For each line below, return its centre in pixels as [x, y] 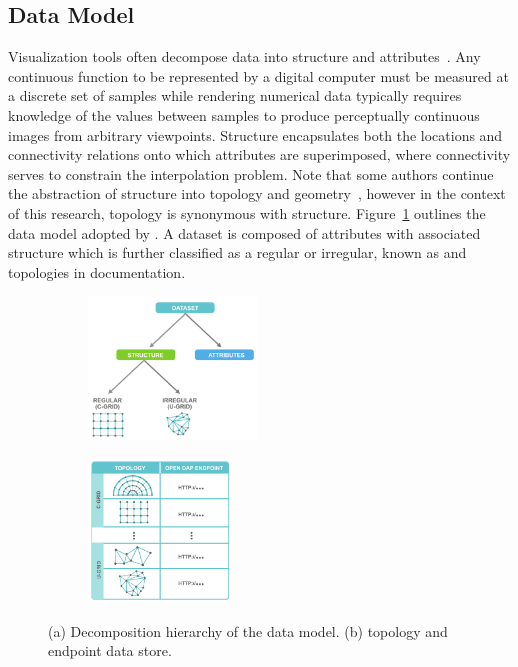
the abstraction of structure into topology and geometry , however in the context [257, 193]
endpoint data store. [110, 650]
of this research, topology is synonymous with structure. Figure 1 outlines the [247, 212]
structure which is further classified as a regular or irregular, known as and [237, 252]
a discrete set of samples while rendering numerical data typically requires [235, 95]
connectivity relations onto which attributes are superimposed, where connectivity [259, 154]
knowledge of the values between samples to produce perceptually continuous [244, 114]
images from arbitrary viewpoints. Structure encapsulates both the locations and [255, 134]
